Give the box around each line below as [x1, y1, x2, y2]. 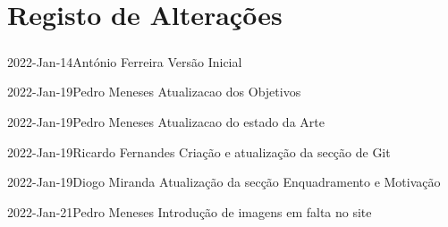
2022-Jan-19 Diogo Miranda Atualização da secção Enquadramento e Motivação [7, 172, 441, 191]
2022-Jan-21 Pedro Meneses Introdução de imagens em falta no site [7, 202, 372, 221]
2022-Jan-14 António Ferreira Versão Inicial [7, 52, 242, 71]
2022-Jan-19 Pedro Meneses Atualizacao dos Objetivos [7, 82, 301, 101]
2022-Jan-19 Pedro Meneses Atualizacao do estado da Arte [7, 112, 325, 130]
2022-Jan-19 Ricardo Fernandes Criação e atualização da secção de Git [7, 142, 391, 161]
